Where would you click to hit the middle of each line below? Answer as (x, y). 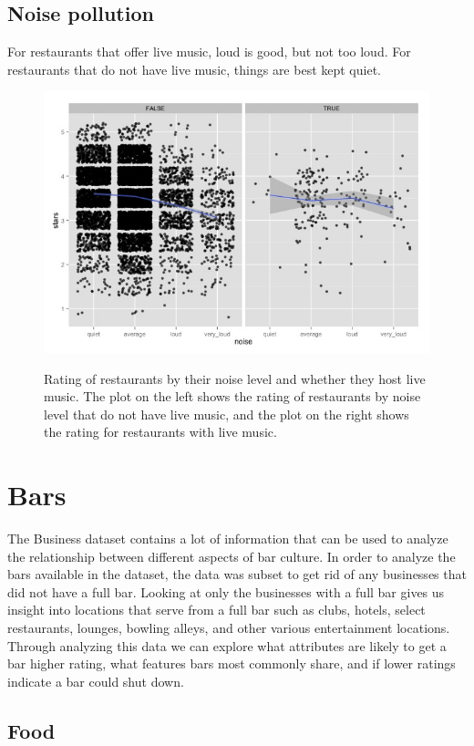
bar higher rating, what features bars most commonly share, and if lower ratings (232, 663)
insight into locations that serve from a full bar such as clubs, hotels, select (216, 610)
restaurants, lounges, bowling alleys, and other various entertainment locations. (229, 627)
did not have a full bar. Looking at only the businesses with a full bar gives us (226, 591)
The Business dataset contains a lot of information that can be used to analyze (228, 539)
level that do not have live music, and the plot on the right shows (227, 414)
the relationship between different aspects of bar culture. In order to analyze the (232, 556)
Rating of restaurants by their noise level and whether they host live (235, 378)
